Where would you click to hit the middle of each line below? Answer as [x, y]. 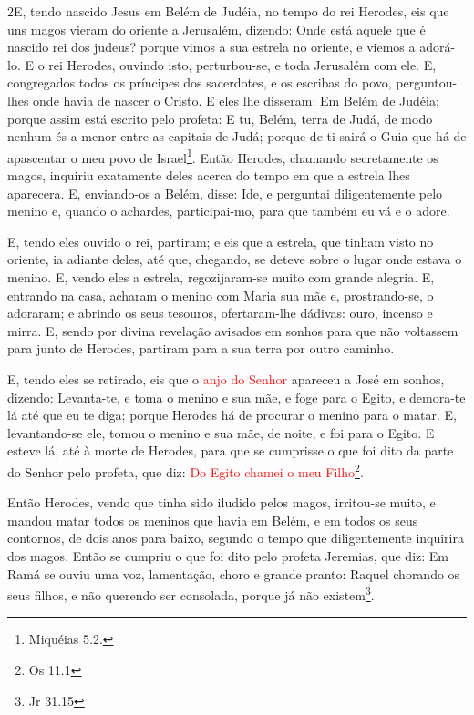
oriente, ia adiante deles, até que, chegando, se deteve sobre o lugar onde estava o [235, 259]
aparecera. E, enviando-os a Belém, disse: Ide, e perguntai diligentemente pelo [225, 193]
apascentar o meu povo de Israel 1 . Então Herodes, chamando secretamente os [223, 156]
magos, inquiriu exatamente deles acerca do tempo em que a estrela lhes [209, 175]
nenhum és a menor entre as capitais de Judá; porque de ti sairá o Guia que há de [237, 136]
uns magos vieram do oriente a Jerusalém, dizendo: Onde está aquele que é [216, 29]
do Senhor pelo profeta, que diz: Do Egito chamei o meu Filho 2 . [185, 470]
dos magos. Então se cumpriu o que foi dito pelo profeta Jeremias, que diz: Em [228, 555]
